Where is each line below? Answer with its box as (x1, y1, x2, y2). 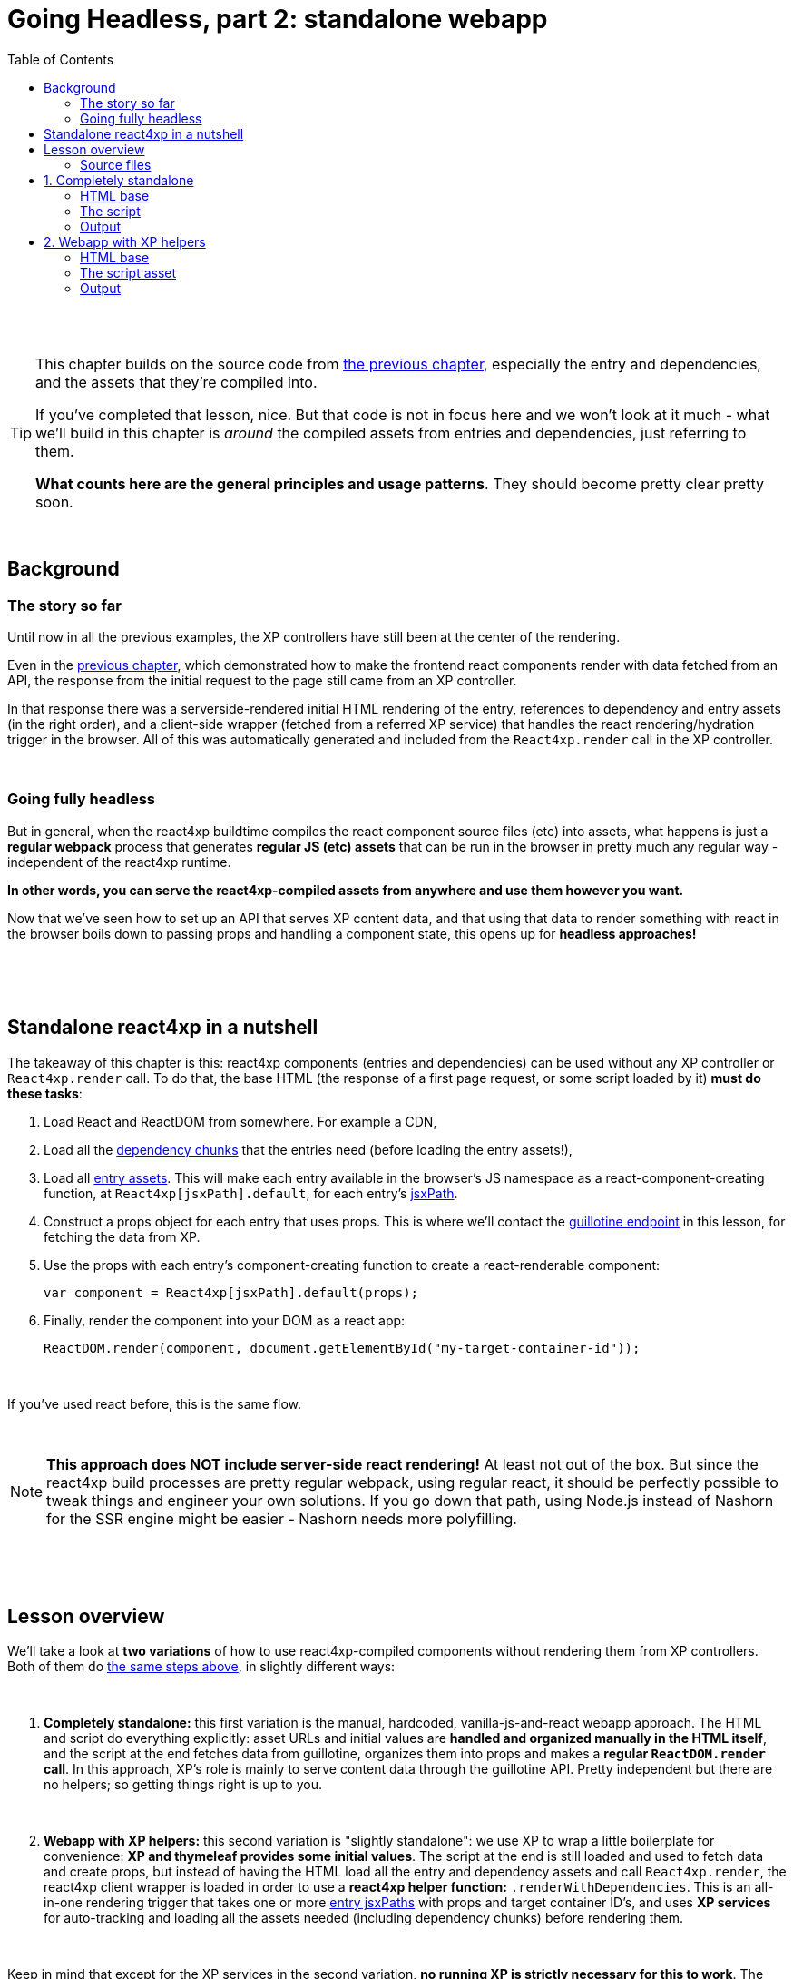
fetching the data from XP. (44, 1228, 201, 1245)
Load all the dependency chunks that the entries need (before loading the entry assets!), (44, 1141, 573, 1157)
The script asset (80, 264, 177, 281)
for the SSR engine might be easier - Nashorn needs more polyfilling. (46, 1509, 517, 1528)
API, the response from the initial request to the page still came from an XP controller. (7, 672, 517, 688)
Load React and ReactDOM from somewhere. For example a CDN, (44, 1113, 437, 1129)
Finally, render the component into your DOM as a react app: (44, 1312, 406, 1328)
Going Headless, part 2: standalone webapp (7, 4, 548, 34)
